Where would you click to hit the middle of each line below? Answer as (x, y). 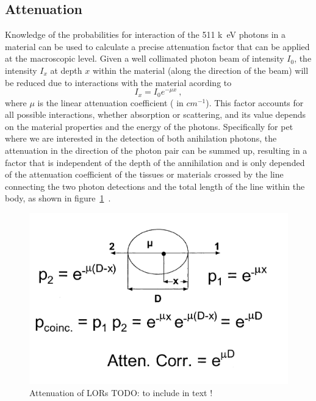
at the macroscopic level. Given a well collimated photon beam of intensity (145, 58)
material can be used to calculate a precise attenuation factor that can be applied (157, 46)
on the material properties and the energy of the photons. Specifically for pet (149, 126)
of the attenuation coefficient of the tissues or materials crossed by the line (144, 174)
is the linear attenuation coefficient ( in (110, 102)
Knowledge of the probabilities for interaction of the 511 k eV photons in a (145, 34)
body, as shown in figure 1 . (58, 198)
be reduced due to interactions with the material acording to (118, 82)
